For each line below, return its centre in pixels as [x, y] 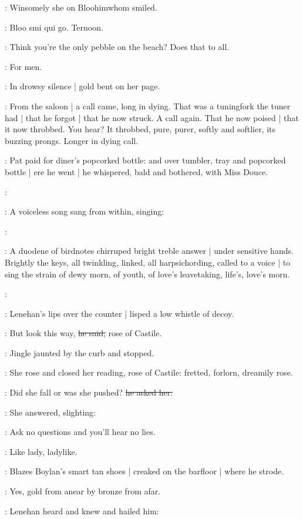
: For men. [23, 66]
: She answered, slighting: [50, 412]
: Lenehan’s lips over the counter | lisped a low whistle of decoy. [119, 313]
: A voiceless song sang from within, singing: [85, 211]
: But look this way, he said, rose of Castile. [83, 333]
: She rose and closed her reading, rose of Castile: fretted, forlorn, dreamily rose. [149, 372]
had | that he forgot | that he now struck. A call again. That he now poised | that [152, 117]
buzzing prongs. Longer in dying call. [72, 140]
